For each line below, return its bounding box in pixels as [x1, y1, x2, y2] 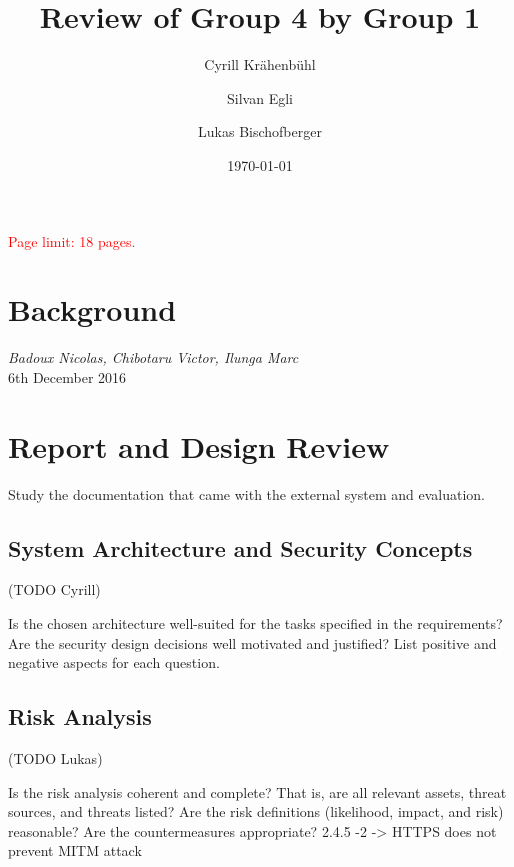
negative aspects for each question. [8, 652, 220, 673]
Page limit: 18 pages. [8, 230, 136, 251]
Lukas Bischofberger [198, 121, 322, 142]
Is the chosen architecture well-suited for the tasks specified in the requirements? [8, 612, 503, 633]
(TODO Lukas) [8, 747, 103, 768]
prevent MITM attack [8, 840, 142, 861]
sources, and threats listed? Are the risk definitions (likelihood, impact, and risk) [8, 801, 504, 822]
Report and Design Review [8, 425, 390, 466]
